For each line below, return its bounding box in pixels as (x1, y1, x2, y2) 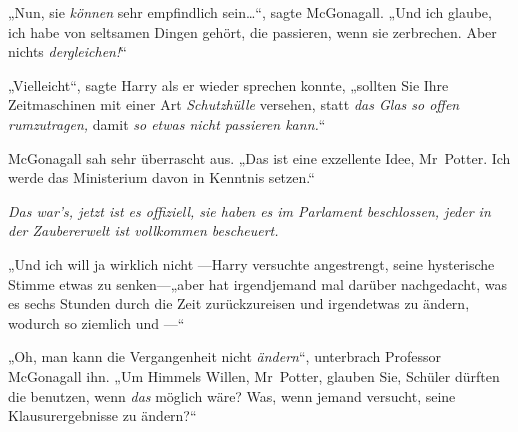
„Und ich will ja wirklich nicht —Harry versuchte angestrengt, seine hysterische (8, 253, 495, 274)
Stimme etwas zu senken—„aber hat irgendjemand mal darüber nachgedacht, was (8, 273, 507, 294)
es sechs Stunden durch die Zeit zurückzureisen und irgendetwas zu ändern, (8, 293, 470, 314)
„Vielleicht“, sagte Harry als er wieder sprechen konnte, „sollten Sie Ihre (8, 74, 449, 95)
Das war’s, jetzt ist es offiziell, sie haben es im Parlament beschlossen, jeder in (8, 200, 491, 221)
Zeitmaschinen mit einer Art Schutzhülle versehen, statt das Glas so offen (8, 94, 460, 115)
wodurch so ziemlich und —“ (8, 312, 185, 333)
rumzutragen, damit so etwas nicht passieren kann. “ (8, 113, 326, 134)
